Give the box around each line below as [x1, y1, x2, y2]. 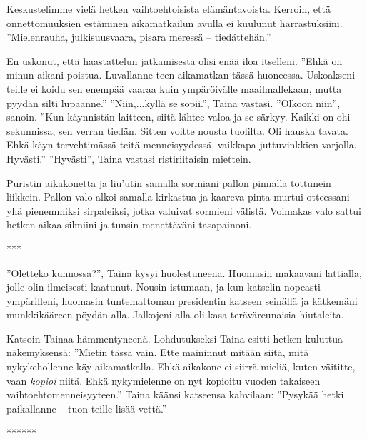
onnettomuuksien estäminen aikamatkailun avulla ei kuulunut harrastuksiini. [6, 15, 343, 30]
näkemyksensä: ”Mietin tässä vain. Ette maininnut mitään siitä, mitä [6, 345, 309, 360]
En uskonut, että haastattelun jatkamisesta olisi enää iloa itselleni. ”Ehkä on [6, 53, 343, 68]
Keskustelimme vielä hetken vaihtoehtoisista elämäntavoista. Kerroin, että [6, 1, 331, 16]
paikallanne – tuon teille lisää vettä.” [6, 400, 167, 415]
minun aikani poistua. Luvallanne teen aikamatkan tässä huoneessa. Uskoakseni [6, 67, 356, 82]
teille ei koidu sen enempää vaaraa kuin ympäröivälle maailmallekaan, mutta [6, 81, 342, 96]
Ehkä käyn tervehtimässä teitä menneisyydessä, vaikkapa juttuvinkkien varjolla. [6, 137, 357, 152]
